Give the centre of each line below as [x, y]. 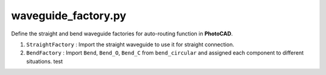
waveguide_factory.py [69, 16]
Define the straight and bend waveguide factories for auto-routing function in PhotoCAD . [122, 34]
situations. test [45, 61]
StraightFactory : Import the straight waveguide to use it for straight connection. [130, 44]
